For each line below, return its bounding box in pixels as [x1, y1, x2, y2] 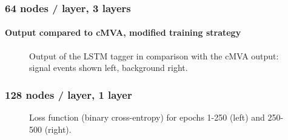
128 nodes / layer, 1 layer [5, 87, 132, 102]
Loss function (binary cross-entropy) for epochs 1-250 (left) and [29, 111, 265, 124]
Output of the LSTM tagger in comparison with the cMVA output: [29, 49, 279, 62]
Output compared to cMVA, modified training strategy [5, 26, 241, 39]
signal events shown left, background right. [29, 61, 188, 74]
